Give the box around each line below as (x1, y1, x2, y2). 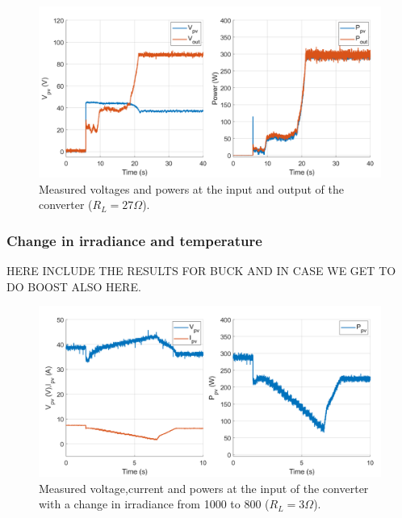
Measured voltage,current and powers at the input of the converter (39, 479, 369, 496)
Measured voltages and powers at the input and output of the (39, 180, 344, 197)
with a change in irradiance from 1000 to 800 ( (39, 495, 270, 512)
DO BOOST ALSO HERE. (6, 278, 141, 295)
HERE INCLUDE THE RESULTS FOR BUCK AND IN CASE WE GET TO (6, 262, 396, 278)
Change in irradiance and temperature (6, 230, 262, 250)
